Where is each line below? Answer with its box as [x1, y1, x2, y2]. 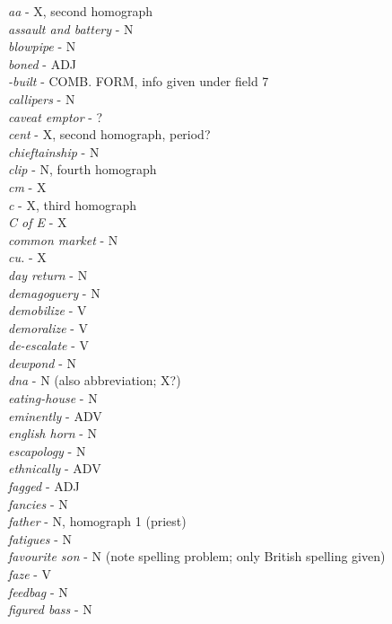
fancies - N [8, 494, 68, 513]
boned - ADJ [8, 54, 77, 73]
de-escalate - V [8, 336, 89, 355]
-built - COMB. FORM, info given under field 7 [8, 72, 269, 91]
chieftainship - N [8, 142, 100, 161]
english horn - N [8, 424, 98, 443]
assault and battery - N [8, 19, 134, 38]
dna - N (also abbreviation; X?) [8, 371, 181, 390]
